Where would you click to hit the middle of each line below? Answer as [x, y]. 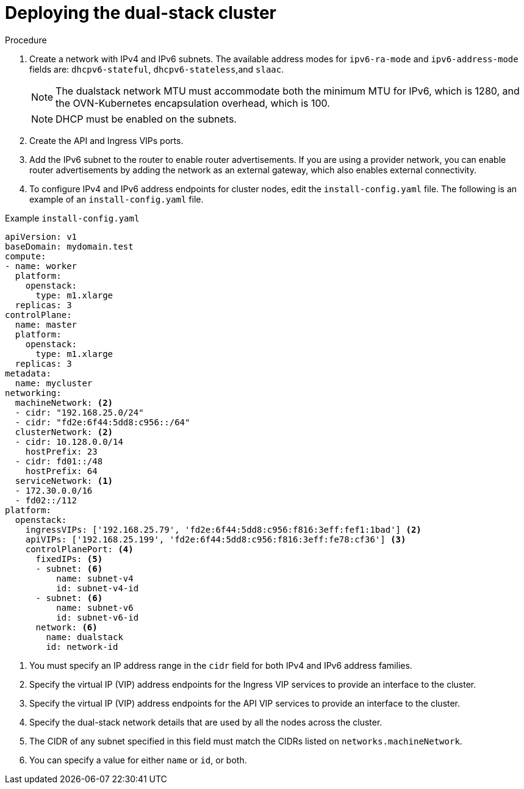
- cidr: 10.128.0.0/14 [69, 441]
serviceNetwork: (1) [64, 481]
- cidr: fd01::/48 [59, 461]
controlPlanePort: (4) [79, 549]
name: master [46, 324]
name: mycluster [54, 383]
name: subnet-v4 [95, 578]
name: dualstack [84, 637]
